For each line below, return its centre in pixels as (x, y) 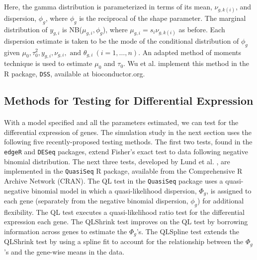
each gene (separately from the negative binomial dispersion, (96, 200)
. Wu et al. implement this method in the (186, 63)
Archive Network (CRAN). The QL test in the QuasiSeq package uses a (114, 180)
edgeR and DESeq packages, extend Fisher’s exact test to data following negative (126, 151)
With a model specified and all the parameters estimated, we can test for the (121, 122)
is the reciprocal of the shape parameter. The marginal (163, 18)
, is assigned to (229, 190)
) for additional (221, 200)
